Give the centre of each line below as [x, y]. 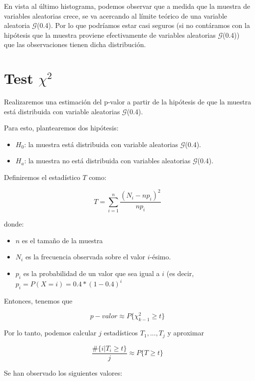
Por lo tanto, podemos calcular [50, 333]
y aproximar [186, 333]
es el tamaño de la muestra [62, 240]
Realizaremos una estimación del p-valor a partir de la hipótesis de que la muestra [127, 102]
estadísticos [121, 333]
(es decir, [180, 273]
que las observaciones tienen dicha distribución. [75, 44]
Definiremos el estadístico [42, 177]
